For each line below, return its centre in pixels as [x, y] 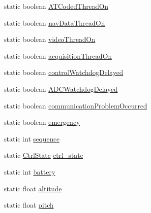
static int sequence [32, 138]
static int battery [30, 171]
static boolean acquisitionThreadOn [58, 55]
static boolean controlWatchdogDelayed [64, 72]
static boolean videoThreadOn [50, 39]
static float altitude [33, 188]
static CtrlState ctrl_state [44, 155]
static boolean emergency [42, 122]
